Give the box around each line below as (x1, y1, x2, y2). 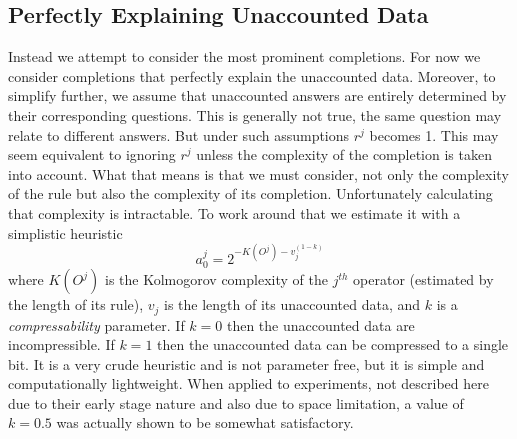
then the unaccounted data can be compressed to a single (157, 334, 509, 355)
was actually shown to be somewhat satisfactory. (56, 412, 354, 433)
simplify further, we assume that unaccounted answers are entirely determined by (8, 85, 507, 106)
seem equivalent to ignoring (8, 144, 176, 165)
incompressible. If (8, 334, 115, 355)
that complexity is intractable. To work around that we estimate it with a (8, 202, 461, 223)
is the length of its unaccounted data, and (164, 294, 421, 315)
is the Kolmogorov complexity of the (105, 269, 328, 290)
